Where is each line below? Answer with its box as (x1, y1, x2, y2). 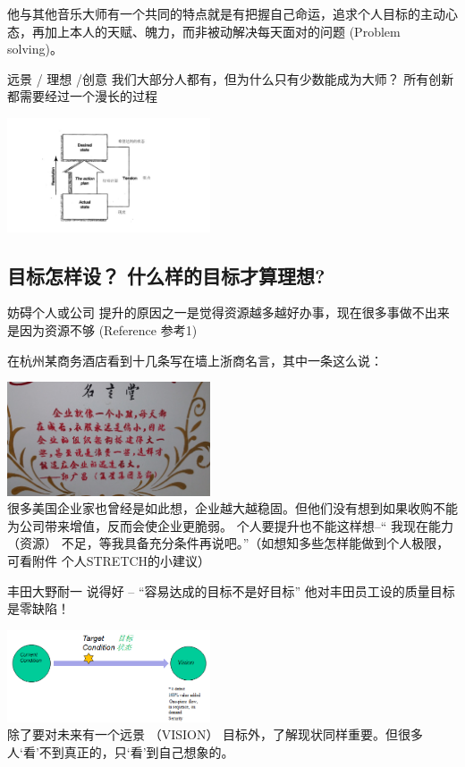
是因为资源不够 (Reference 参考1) (7, 320, 198, 339)
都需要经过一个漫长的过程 (7, 87, 157, 105)
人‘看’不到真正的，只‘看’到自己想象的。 (7, 742, 234, 761)
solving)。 (7, 39, 63, 58)
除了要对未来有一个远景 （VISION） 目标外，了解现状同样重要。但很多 (7, 725, 424, 744)
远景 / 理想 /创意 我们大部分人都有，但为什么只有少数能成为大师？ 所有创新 (7, 69, 454, 88)
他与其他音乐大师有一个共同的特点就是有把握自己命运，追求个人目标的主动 (7, 4, 445, 22)
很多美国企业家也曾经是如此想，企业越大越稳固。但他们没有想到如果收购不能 (7, 499, 458, 518)
